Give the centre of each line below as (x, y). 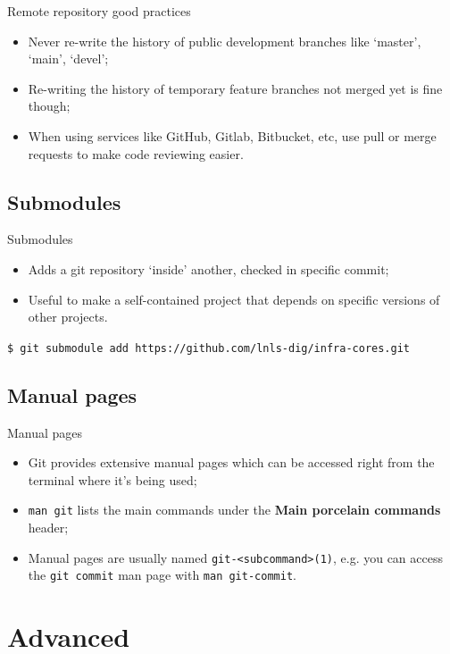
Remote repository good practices (99, 11)
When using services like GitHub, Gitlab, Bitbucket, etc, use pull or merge (232, 135)
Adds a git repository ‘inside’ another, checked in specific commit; (208, 268)
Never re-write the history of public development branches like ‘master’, (225, 41)
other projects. (68, 317)
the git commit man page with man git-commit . (162, 575)
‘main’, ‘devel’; (68, 59)
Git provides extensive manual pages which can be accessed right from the (231, 462)
